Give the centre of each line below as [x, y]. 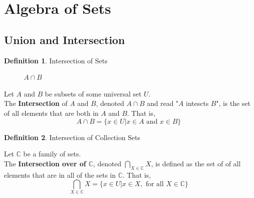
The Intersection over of [45, 163]
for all [155, 184]
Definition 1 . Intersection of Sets [56, 60]
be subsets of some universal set [93, 93]
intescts [197, 103]
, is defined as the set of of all [196, 163]
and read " [163, 103]
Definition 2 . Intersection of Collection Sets [72, 137]
